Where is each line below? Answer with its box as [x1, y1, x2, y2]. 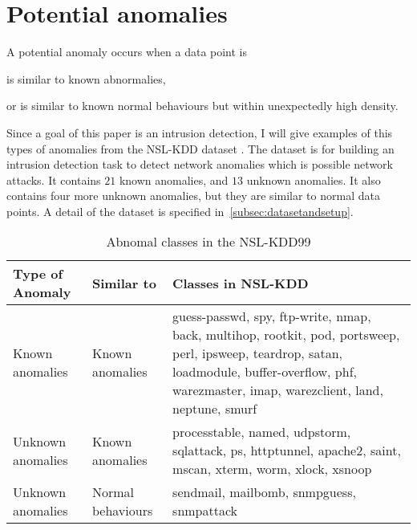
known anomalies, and [119, 171, 229, 188]
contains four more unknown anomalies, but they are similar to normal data [6, 187, 380, 204]
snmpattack [172, 501, 238, 520]
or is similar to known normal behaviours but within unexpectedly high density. [6, 97, 399, 114]
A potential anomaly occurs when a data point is [6, 43, 248, 60]
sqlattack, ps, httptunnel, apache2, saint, [172, 441, 401, 460]
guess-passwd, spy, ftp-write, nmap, [172, 307, 371, 326]
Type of [13, 264, 63, 283]
